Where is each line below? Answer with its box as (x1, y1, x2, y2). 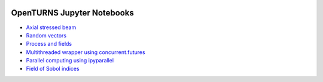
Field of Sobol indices (26, 65, 80, 72)
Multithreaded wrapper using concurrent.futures (26, 48, 146, 56)
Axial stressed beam (26, 24, 77, 31)
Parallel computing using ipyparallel (26, 57, 114, 64)
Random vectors (26, 31, 67, 39)
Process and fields (26, 40, 72, 48)
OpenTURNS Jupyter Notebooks (11, 8, 134, 18)
